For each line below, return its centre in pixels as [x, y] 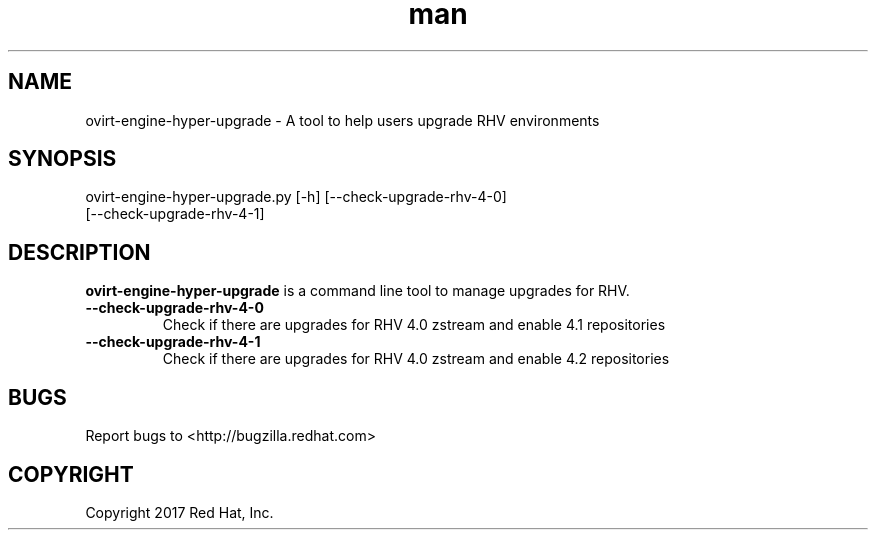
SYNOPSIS [62, 159]
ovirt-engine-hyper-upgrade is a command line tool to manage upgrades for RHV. [357, 291]
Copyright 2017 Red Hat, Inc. [179, 512]
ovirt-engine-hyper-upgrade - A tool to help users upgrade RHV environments [342, 120]
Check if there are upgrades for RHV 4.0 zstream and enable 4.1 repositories [414, 325]
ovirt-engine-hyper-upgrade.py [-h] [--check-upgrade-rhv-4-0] [296, 197]
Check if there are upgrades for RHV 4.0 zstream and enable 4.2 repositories [416, 359]
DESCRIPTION [79, 252]
